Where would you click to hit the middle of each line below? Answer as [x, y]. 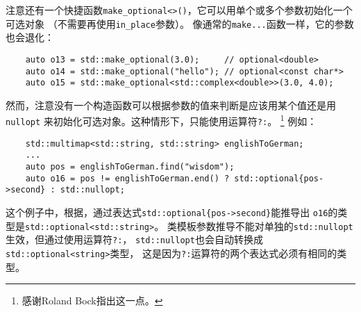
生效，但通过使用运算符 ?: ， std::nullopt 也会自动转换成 [134, 239]
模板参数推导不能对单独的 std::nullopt [265, 225]
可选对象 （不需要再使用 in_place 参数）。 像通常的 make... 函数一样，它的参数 [180, 23]
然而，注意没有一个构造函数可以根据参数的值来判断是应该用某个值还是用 [171, 105]
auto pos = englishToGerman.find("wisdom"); [130, 167]
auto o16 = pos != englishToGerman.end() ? [127, 178]
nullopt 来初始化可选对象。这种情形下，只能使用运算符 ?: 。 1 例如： [161, 120]
